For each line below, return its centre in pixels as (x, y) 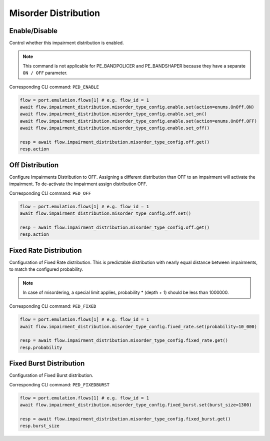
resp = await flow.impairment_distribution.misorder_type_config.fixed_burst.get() (125, 419)
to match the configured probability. (46, 269)
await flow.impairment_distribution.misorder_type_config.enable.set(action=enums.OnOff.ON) (137, 107)
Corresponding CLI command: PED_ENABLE (54, 87)
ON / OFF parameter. (45, 73)
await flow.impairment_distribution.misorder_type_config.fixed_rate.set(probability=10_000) (138, 326)
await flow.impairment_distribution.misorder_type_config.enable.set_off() (115, 128)
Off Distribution (34, 165)
